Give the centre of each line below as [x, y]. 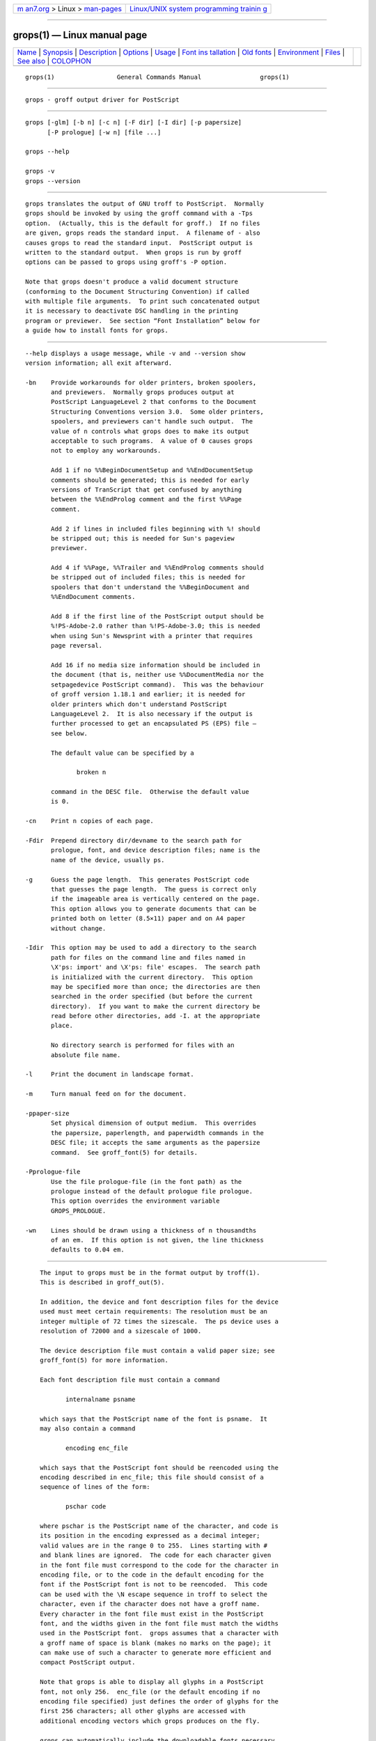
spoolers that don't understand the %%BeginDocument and [150, 587]
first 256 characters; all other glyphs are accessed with [142, 1711]
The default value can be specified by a [123, 753]
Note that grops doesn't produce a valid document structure [132, 282]
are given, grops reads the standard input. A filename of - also [143, 233]
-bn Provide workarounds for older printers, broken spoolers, [141, 382]
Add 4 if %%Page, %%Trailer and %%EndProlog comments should [157, 568]
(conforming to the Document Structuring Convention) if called [138, 291]
